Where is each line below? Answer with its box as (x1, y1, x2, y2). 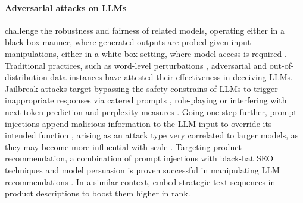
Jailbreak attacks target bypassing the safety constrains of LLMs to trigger (5, 82, 278, 94)
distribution (5, 71, 48, 83)
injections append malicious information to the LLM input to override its (5, 117, 272, 129)
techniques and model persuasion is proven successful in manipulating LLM (5, 163, 280, 176)
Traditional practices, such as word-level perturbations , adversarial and (5, 59, 267, 71)
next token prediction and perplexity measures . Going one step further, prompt (5, 105, 297, 118)
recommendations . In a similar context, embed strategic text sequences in (5, 175, 276, 188)
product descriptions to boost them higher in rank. (5, 187, 190, 199)
